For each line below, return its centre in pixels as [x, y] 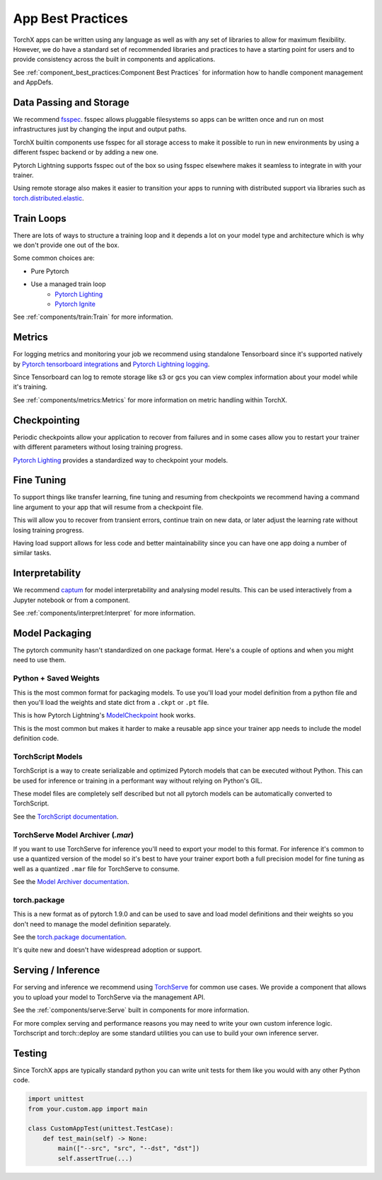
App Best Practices [71, 18]
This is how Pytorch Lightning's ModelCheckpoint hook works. [104, 715]
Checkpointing [47, 420]
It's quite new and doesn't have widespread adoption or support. [108, 950]
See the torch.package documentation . [70, 937]
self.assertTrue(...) [95, 1158]
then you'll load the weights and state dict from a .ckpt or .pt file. [111, 702]
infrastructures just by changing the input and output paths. [100, 129]
